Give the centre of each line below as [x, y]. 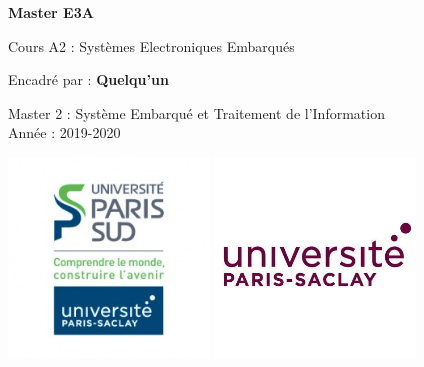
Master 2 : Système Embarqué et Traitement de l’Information [196, 112]
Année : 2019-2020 [64, 132]
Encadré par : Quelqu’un [88, 79]
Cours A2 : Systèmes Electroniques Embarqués [151, 45]
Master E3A [51, 12]
